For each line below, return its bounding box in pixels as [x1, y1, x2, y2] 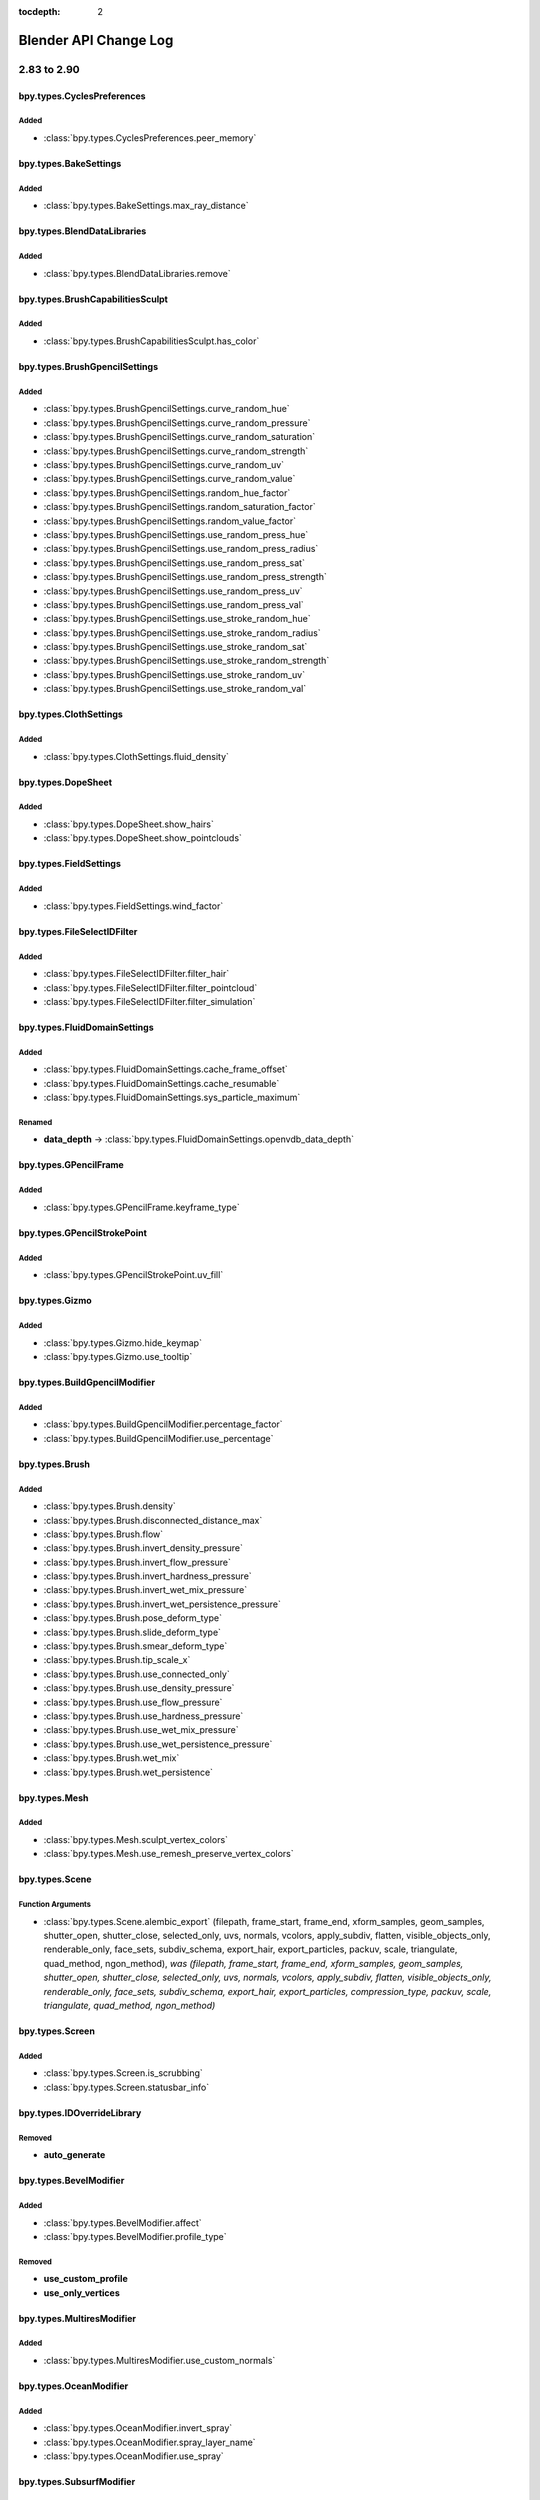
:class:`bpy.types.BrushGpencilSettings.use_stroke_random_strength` [43, 655, 330, 667]
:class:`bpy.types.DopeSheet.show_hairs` [43, 818, 214, 830]
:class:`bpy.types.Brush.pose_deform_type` [43, 1612, 222, 1624]
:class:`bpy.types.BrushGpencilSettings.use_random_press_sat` [43, 556, 305, 569]
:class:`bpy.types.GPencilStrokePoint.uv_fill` [43, 1269, 224, 1281]
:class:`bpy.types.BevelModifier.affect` [43, 2216, 202, 2229]
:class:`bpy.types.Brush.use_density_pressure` [43, 1682, 235, 1694]
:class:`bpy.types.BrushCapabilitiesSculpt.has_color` [43, 335, 260, 347]
